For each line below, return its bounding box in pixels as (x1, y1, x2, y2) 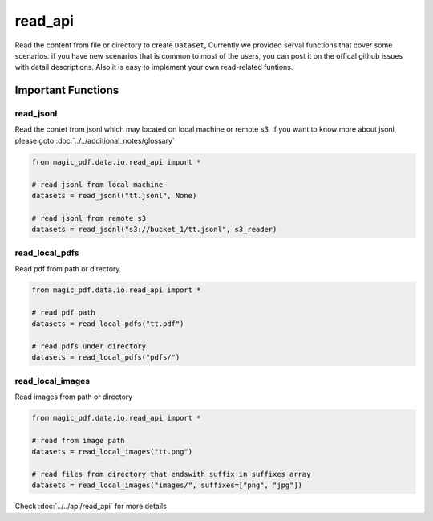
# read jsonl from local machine (31, 180, 164, 189)
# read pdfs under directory (31, 341, 147, 351)
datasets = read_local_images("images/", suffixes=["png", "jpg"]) (31, 481, 303, 490)
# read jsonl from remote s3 (31, 214, 147, 222)
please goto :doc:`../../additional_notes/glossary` (14, 136, 176, 145)
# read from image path (31, 436, 126, 445)
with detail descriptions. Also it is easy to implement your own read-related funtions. (14, 63, 293, 72)
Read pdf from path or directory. (14, 263, 122, 273)
